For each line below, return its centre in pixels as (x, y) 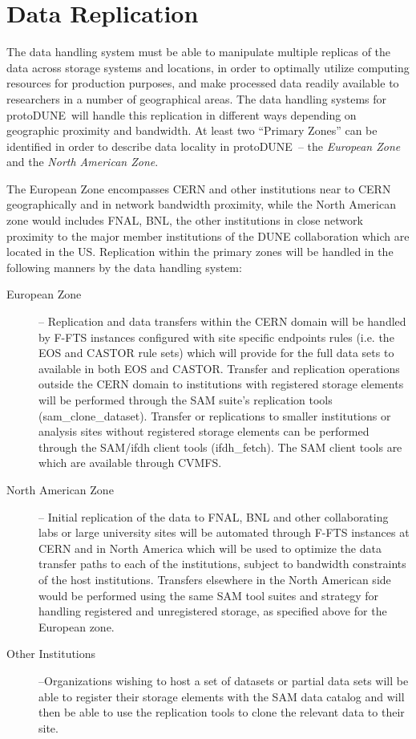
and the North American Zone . (83, 162)
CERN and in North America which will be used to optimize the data (210, 548)
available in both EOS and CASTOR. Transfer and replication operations (219, 368)
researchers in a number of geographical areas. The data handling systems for (196, 98)
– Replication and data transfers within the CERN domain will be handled (222, 321)
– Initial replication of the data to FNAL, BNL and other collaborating (214, 516)
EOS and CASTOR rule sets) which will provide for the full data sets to (216, 353)
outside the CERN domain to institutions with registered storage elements (221, 384)
